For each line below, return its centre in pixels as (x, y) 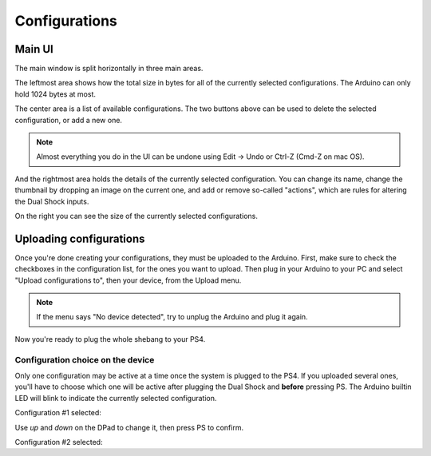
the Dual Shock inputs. (52, 201)
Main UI (34, 49)
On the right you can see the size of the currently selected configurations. (136, 216)
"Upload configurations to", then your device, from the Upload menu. (128, 280)
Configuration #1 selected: (58, 413)
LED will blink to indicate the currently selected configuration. (116, 398)
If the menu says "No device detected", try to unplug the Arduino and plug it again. (172, 317)
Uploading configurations (80, 238)
